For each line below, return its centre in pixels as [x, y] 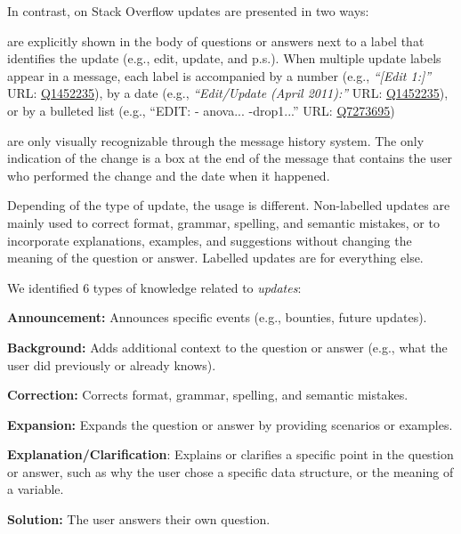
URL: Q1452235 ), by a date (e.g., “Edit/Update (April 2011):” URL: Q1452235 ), [228, 93]
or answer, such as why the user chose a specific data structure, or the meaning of [230, 471]
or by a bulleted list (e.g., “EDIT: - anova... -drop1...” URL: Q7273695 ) [201, 110]
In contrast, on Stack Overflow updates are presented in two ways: [188, 11]
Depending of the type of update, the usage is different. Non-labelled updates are [229, 205]
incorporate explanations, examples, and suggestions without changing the [210, 240]
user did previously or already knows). [112, 364]
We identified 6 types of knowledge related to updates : [154, 287]
